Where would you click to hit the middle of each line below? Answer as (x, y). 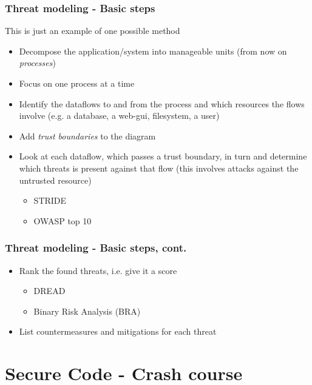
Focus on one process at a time (77, 83)
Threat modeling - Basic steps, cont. (96, 248)
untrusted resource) (55, 180)
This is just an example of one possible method (93, 31)
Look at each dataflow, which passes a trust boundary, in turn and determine (163, 156)
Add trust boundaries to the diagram (87, 136)
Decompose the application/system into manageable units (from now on (153, 51)
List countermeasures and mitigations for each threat (118, 331)
